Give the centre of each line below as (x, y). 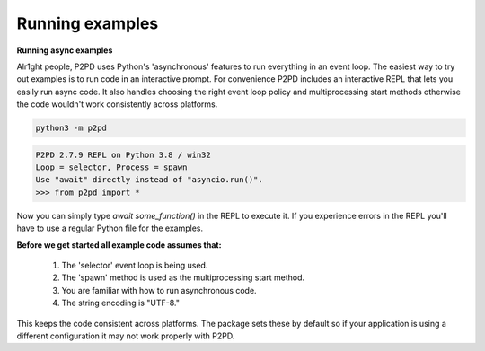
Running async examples (65, 50)
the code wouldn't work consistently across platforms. (117, 104)
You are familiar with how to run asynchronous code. (159, 290)
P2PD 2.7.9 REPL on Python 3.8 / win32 (123, 154)
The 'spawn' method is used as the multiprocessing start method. (183, 277)
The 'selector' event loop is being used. (135, 265)
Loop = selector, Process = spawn (111, 167)
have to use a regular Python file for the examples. (110, 228)
